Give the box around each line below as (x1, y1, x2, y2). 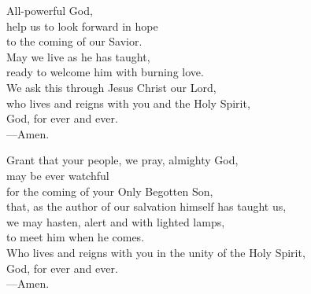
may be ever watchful (6, 167, 109, 183)
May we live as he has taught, (6, 48, 150, 64)
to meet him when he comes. (6, 229, 145, 245)
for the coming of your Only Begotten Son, (6, 182, 213, 199)
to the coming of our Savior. (6, 33, 143, 50)
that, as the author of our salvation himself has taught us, (6, 198, 287, 215)
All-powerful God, (6, 2, 93, 18)
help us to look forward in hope (6, 17, 158, 34)
